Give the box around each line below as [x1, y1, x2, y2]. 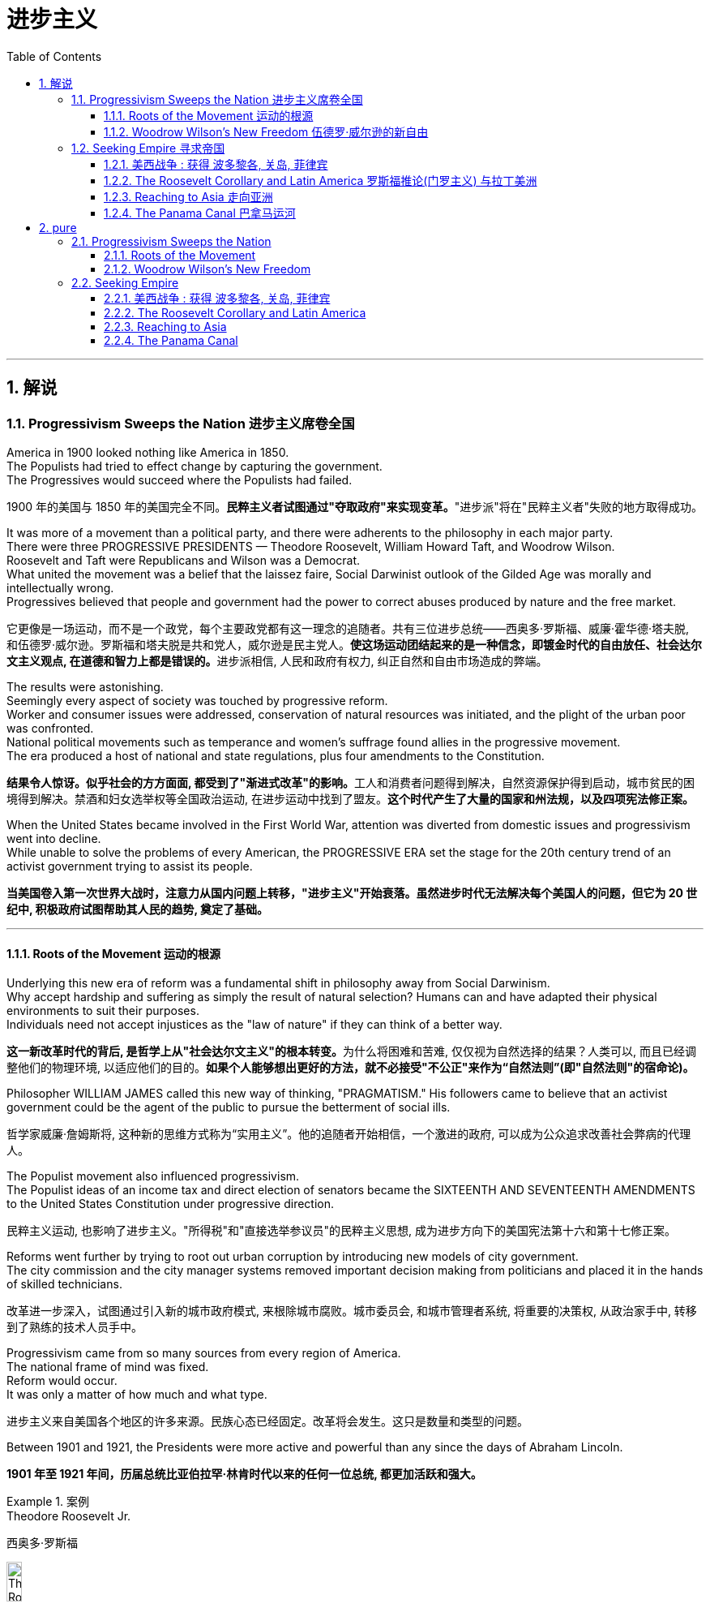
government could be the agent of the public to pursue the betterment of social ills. [6, 1100, 451, 1115]
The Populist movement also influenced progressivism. [6, 1169, 300, 1184]
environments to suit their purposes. [6, 1004, 199, 1018]
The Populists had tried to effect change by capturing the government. [6, 458, 383, 473]
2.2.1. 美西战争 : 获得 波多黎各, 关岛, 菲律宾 [104, 290, 331, 305]
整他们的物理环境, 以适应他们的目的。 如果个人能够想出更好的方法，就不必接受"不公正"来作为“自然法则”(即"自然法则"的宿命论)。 [6, 1060, 695, 1075]
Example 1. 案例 [6, 1494, 89, 1509]
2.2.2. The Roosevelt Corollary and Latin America [104, 305, 366, 320]
